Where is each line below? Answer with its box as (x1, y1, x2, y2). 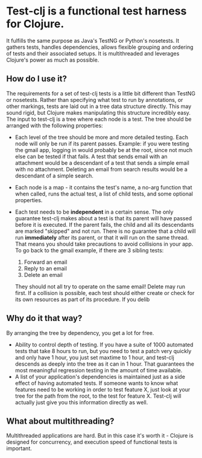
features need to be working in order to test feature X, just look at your (14, 386, 191, 393)
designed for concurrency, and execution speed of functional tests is (6, 439, 178, 446)
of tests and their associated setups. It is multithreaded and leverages (6, 49, 180, 57)
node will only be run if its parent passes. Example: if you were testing (14, 140, 189, 147)
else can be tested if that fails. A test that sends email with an (14, 153, 168, 160)
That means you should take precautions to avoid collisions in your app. (14, 240, 194, 247)
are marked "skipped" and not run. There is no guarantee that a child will (14, 227, 196, 235)
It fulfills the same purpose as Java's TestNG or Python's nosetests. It (6, 37, 180, 44)
